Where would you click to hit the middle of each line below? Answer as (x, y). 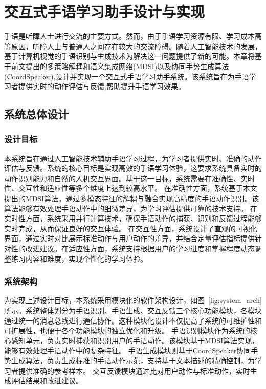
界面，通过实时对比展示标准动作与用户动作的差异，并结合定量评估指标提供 (129, 238)
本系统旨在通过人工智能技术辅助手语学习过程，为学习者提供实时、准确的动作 (133, 158)
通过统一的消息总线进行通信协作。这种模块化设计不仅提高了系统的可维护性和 (133, 320)
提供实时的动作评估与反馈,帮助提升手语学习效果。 (102, 86)
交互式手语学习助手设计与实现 (105, 12)
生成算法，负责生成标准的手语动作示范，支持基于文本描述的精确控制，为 (133, 360)
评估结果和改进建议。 (47, 381)
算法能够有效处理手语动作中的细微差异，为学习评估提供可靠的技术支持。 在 (131, 208)
